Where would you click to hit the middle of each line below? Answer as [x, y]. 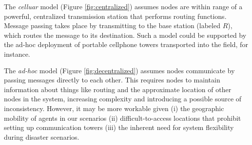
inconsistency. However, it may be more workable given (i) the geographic [114, 108]
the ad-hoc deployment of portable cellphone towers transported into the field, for [126, 44]
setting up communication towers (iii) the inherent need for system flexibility [119, 127]
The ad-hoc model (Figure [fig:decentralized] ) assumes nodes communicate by [119, 70]
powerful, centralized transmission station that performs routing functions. [115, 16]
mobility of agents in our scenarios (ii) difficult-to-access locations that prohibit [123, 118]
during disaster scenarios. [42, 137]
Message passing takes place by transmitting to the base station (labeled [112, 25]
